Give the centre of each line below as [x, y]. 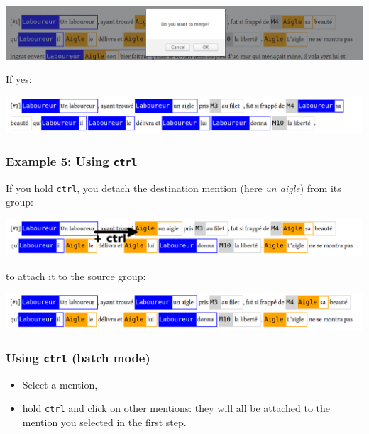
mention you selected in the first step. [104, 422]
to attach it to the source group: [76, 276]
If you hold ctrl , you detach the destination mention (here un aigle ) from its [174, 188]
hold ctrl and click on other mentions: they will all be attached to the [176, 408]
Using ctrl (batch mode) [78, 357]
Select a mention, [60, 384]
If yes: [19, 79]
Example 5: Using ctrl [72, 161]
